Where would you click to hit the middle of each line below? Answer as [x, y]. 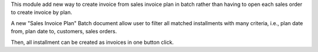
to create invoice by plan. [42, 12]
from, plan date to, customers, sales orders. [64, 32]
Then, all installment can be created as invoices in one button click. [92, 42]
